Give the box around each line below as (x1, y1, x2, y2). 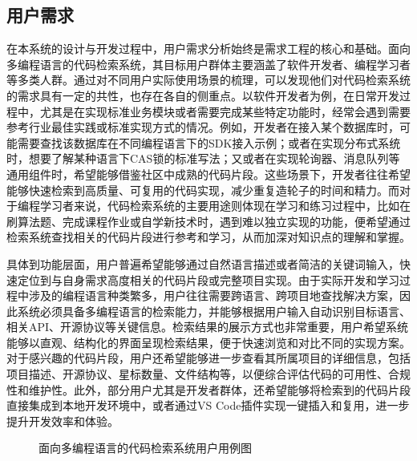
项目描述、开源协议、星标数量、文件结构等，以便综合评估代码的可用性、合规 (6, 366, 411, 382)
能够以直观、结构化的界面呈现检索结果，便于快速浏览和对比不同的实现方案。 (6, 334, 411, 350)
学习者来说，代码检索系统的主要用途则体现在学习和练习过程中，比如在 (39, 197, 411, 214)
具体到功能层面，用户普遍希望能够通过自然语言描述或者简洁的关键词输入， (6, 255, 399, 272)
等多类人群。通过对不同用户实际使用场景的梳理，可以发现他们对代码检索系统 (6, 71, 411, 88)
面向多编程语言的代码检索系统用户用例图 (38, 439, 252, 456)
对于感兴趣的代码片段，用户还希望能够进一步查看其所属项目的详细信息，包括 (6, 350, 411, 366)
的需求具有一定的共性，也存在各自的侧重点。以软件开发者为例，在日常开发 (6, 87, 399, 103)
